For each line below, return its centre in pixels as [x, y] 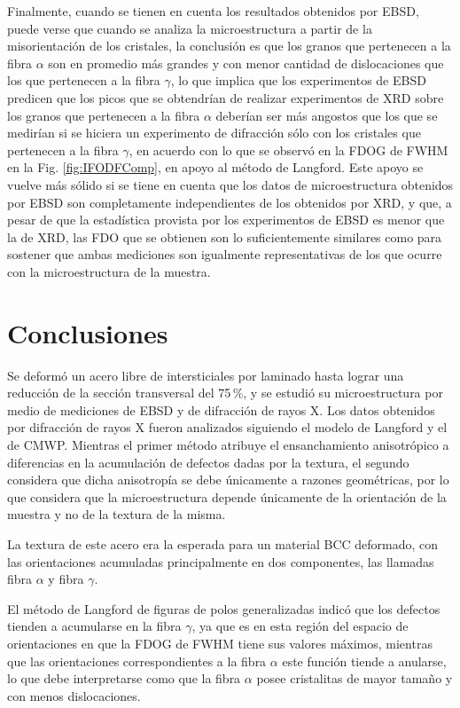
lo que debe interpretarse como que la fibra [124, 678]
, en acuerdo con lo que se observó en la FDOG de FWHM [288, 149]
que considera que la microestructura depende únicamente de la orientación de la [227, 496]
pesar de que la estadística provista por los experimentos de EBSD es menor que [226, 220]
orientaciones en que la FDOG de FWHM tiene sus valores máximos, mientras [220, 643]
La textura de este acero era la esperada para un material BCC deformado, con [223, 543]
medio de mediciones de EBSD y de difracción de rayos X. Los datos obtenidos [221, 409]
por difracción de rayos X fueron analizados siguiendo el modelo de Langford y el [227, 427]
